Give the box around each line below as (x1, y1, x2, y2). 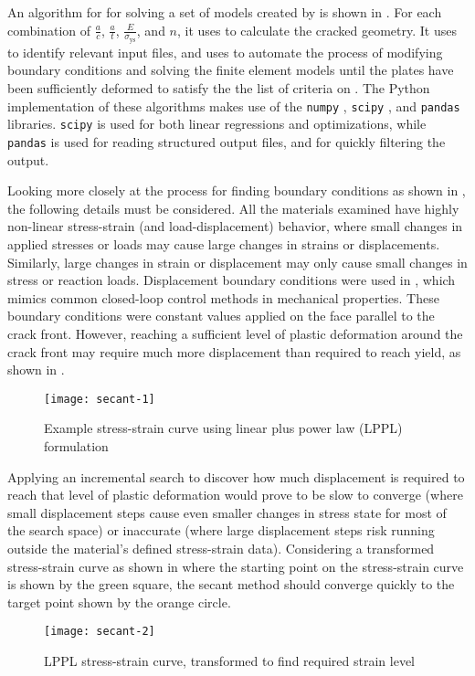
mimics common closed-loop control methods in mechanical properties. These (7, 288, 439, 307)
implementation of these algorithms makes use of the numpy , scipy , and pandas (7, 96, 460, 115)
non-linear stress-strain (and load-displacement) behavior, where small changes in (7, 217, 463, 236)
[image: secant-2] (44, 625, 155, 639)
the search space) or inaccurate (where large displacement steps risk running (7, 521, 435, 540)
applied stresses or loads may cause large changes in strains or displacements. (7, 234, 440, 253)
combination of (7, 20, 91, 39)
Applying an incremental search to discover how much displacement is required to (7, 467, 465, 486)
